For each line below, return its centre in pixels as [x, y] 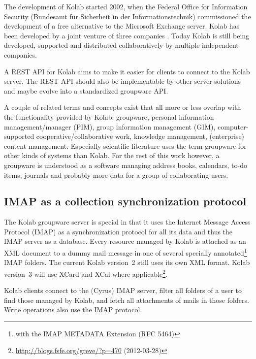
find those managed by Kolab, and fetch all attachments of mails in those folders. [127, 300]
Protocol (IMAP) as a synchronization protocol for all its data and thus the [118, 231]
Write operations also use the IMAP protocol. [73, 310]
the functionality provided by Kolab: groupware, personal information [109, 116]
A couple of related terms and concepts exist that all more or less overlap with [123, 107]
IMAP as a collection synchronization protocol [125, 201]
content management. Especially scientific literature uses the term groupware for [125, 146]
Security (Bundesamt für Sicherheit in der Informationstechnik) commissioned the [128, 16]
